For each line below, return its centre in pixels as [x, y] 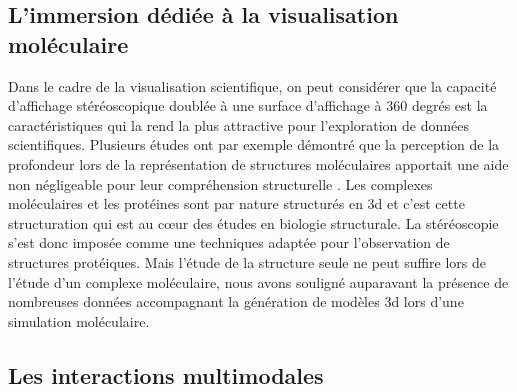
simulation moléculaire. [79, 320]
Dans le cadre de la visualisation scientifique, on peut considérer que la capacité [252, 85]
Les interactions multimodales [166, 374]
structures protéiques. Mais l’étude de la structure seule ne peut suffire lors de [247, 261]
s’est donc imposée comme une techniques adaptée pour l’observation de [229, 242]
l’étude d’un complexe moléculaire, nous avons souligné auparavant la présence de [258, 281]
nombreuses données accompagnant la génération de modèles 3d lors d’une [236, 301]
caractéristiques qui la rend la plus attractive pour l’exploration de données [239, 124]
